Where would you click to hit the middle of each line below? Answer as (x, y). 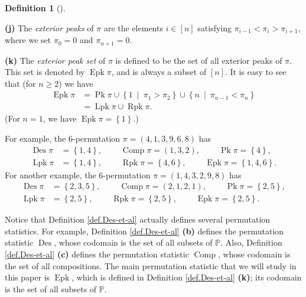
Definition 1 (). (35, 8)
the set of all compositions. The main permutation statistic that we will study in (151, 265)
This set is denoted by (45, 72)
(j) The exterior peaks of (49, 27)
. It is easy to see (255, 72)
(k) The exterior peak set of (55, 60)
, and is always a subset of (159, 72)
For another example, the (51, 174)
